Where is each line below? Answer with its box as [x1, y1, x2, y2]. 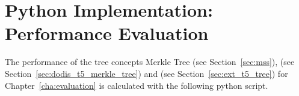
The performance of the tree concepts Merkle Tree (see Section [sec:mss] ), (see [5, 55, 295, 68]
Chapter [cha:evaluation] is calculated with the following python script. [5, 79, 268, 91]
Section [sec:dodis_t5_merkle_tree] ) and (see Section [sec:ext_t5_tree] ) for [5, 67, 288, 79]
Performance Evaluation [5, 21, 209, 45]
